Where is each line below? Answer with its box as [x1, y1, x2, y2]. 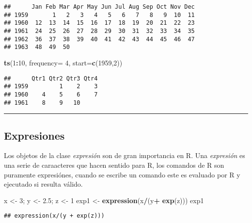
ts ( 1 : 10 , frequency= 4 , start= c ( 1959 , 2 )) [4, 57, 123, 67]
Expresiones [4, 127, 65, 143]
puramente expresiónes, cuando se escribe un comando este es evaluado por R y [4, 169, 240, 179]
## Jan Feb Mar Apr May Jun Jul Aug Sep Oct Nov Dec [4, 3, 195, 10]
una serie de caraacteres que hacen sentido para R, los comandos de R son [4, 159, 224, 170]
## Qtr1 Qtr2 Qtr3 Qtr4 [4, 75, 98, 82]
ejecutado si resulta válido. [4, 179, 83, 189]
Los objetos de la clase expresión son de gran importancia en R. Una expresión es [4, 150, 245, 160]
